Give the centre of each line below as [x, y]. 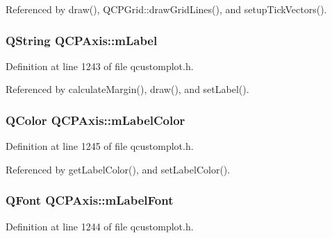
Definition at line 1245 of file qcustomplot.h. [100, 146]
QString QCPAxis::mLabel [82, 40]
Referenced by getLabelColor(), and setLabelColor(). [118, 169]
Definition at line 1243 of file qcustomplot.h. [100, 66]
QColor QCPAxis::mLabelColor [96, 120]
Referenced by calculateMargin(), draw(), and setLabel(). [127, 89]
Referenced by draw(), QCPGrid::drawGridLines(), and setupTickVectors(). [166, 9]
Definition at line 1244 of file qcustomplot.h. [100, 226]
